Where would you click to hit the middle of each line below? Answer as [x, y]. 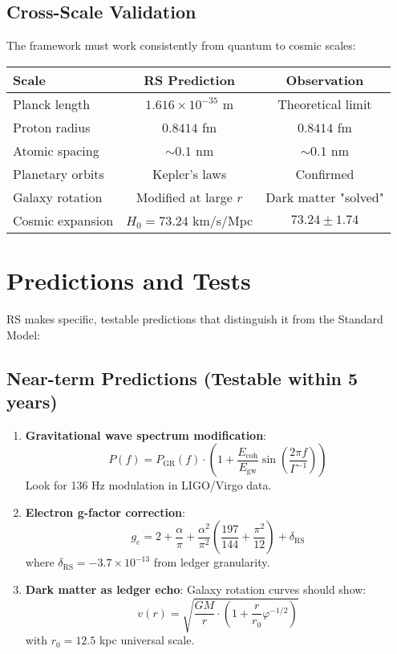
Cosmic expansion [63, 220]
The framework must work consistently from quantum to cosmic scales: [181, 45]
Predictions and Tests [129, 280]
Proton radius [52, 127]
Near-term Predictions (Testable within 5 [182, 378]
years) [32, 401]
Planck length [52, 104]
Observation [325, 79]
